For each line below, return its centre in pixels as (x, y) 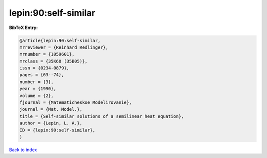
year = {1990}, (38, 89)
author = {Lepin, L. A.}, (51, 123)
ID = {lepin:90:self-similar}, (58, 130)
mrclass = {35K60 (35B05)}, (53, 61)
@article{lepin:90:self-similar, (60, 40)
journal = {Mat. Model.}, (51, 109)
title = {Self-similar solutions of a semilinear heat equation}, (102, 116)
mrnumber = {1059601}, (47, 54)
